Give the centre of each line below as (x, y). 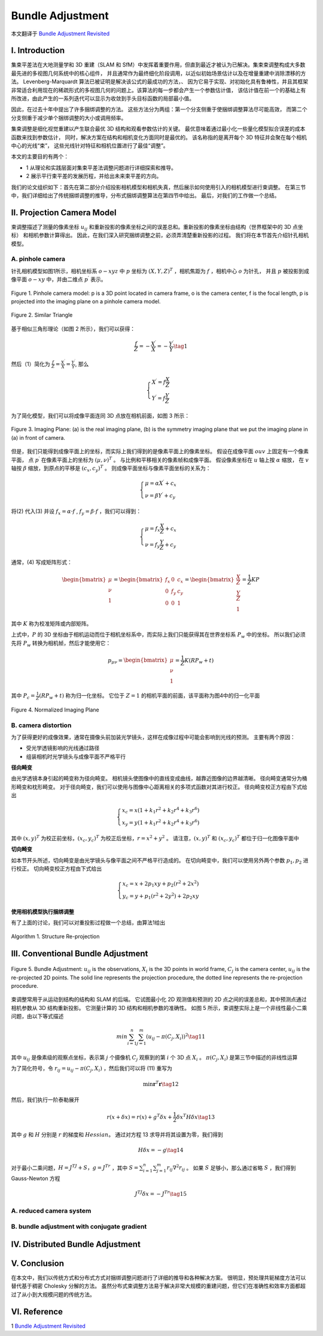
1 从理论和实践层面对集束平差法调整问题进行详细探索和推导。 (101, 167)
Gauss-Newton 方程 (36, 1178)
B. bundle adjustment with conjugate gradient (79, 1227)
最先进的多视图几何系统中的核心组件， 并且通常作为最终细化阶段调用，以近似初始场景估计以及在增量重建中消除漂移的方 (159, 73)
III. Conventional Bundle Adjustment (80, 953)
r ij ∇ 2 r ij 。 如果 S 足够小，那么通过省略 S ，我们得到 (231, 1168)
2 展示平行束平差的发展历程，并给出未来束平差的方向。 (94, 176)
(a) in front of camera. (38, 438)
